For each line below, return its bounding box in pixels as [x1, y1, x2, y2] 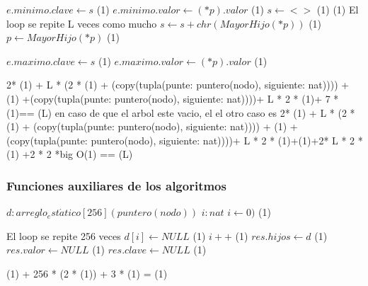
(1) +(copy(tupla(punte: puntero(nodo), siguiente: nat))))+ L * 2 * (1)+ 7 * [6, 91, 339, 105]
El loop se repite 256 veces [6, 228, 121, 243]
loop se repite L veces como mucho [6, 16, 157, 30]
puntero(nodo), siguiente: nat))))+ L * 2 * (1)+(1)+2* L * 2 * [91, 132, 363, 147]
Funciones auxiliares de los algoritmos [6, 176, 226, 194]
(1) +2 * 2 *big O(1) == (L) [6, 147, 133, 161]
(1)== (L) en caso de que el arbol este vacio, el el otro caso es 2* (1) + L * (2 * [6, 105, 355, 120]
